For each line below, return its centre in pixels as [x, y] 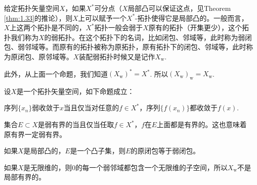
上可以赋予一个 [103, 18]
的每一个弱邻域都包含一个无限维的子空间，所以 [151, 167]
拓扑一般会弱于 [118, 27]
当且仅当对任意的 [91, 108]
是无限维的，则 [48, 167]
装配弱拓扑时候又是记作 [117, 56]
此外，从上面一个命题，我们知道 [56, 73]
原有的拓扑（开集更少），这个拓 [199, 27]
